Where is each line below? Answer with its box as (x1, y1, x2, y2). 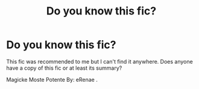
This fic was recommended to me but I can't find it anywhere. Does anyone (6, 58, 193, 65)
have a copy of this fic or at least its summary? (6, 64, 122, 72)
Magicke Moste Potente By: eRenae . (6, 76, 98, 83)
